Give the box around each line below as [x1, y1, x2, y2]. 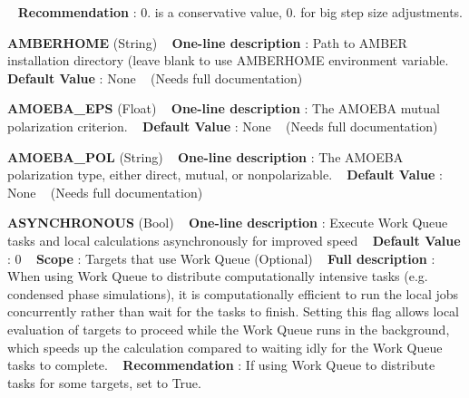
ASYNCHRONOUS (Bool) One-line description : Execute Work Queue [7, 213, 448, 232]
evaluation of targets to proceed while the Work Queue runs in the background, [7, 319, 450, 338]
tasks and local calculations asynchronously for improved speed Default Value [7, 230, 461, 249]
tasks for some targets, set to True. [7, 373, 201, 392]
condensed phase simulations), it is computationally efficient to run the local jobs [7, 284, 459, 303]
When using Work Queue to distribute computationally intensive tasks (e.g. [7, 267, 428, 286]
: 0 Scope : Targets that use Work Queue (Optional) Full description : [7, 248, 435, 267]
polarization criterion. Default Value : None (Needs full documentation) [7, 116, 438, 135]
